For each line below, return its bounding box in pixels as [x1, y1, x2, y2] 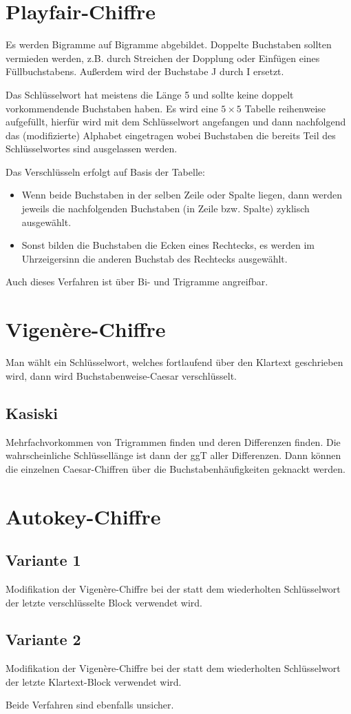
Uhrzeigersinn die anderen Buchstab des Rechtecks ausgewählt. [21, 251, 288, 265]
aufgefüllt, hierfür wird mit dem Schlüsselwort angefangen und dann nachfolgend [6, 114, 346, 129]
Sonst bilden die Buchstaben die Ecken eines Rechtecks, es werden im [21, 238, 315, 252]
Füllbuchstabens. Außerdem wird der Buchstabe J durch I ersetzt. [6, 64, 284, 79]
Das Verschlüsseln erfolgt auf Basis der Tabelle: [6, 164, 205, 178]
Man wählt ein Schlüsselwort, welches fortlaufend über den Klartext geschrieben [6, 355, 343, 369]
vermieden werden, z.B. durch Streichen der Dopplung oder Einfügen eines [6, 50, 320, 65]
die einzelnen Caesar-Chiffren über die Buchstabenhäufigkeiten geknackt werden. [6, 461, 346, 476]
